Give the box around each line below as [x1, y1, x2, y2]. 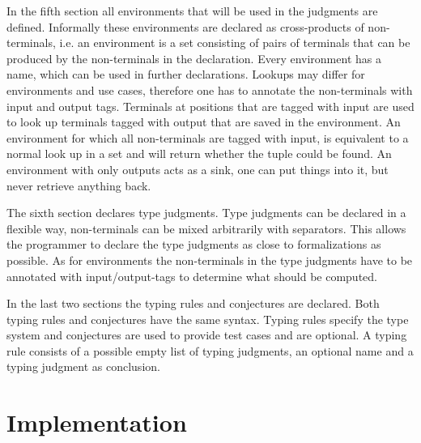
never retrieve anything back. [6, 177, 151, 194]
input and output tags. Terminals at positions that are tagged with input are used [6, 97, 415, 114]
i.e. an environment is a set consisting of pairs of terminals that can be [59, 34, 410, 51]
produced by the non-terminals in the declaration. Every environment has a [6, 49, 381, 66]
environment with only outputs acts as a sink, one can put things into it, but [6, 160, 389, 177]
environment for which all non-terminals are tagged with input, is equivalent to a [6, 129, 409, 146]
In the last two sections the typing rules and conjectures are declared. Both [6, 295, 380, 312]
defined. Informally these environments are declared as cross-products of [6, 18, 364, 35]
